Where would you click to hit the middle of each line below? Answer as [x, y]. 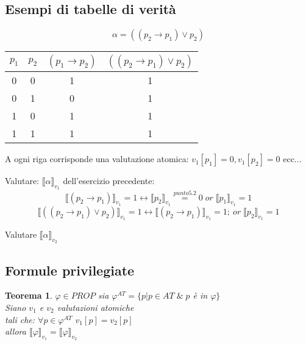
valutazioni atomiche [95, 308]
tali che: [20, 319]
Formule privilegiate [70, 270]
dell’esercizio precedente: [109, 181]
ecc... [292, 159]
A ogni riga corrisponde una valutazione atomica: [97, 159]
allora [16, 331]
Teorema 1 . [29, 295]
